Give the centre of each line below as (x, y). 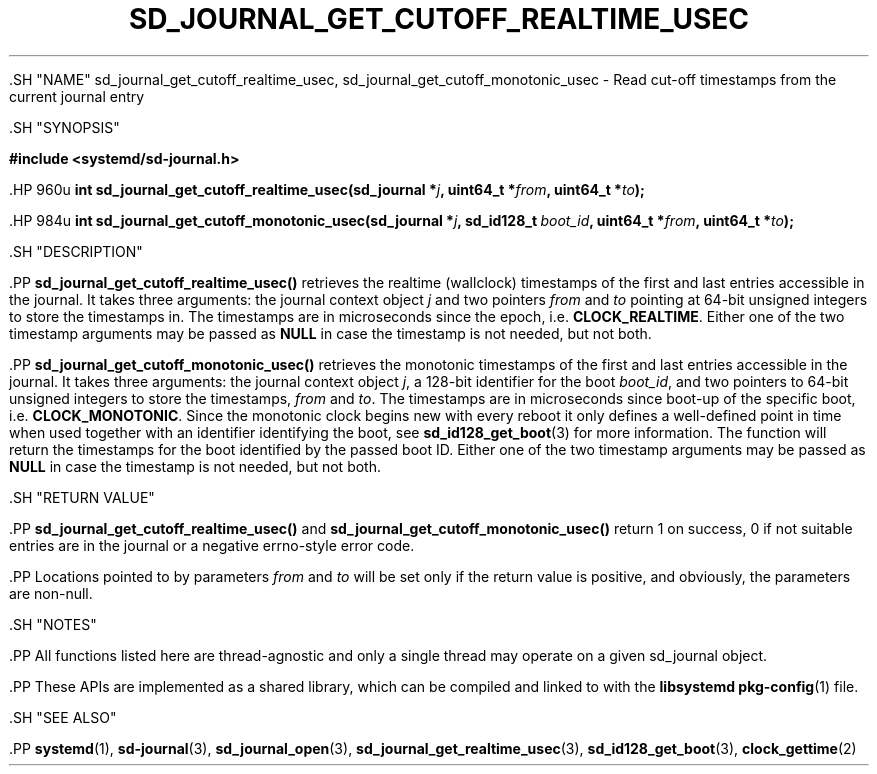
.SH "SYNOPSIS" (64, 127)
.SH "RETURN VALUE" (82, 497)
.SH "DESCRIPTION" (76, 251)
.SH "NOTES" (53, 624)
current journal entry (77, 96)
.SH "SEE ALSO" (63, 717)
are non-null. (51, 593)
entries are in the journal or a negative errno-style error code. (212, 545)
